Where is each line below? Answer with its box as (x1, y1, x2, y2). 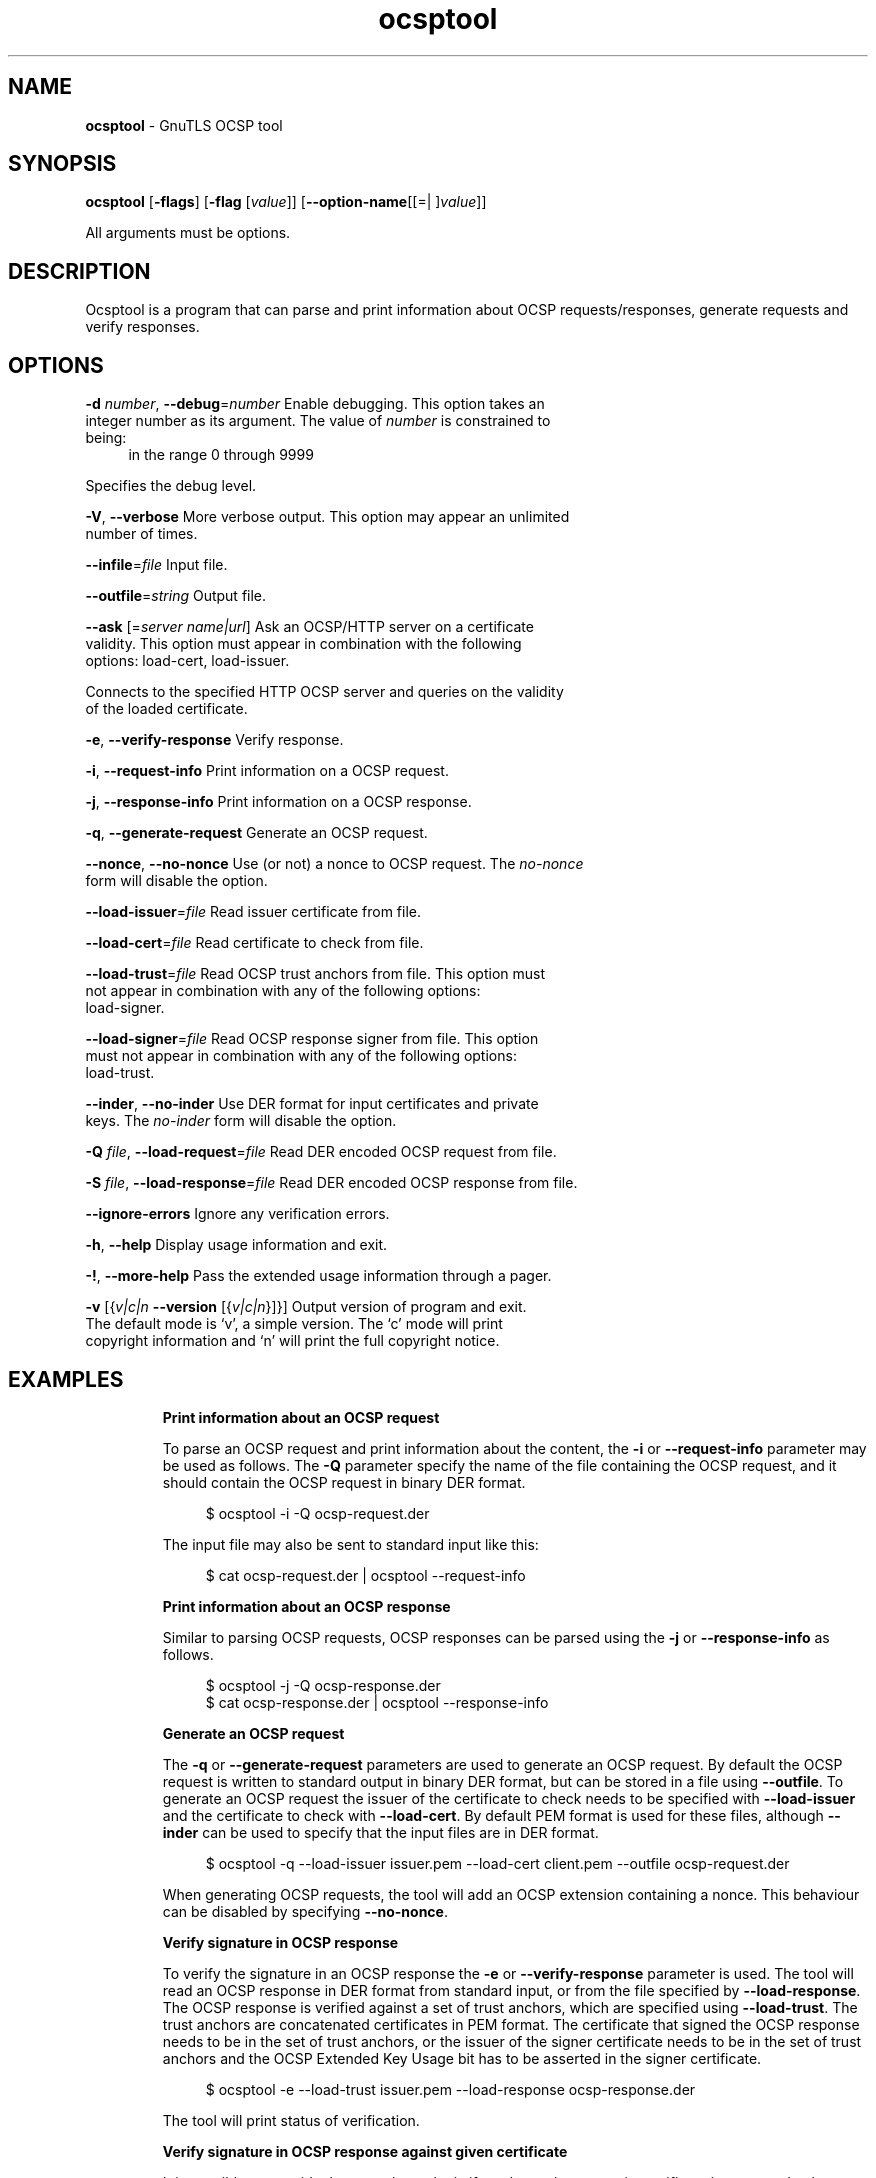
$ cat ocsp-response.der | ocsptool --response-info (205, 1693, 549, 1711)
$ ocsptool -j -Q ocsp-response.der (205, 1676, 441, 1694)
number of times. (85, 525, 198, 543)
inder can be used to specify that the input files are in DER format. (162, 1823, 599, 1841)
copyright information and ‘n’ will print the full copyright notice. (85, 1332, 500, 1350)
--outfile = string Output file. (85, 587, 267, 605)
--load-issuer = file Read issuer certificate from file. (85, 903, 422, 921)
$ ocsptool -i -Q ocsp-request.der (205, 1504, 430, 1522)
